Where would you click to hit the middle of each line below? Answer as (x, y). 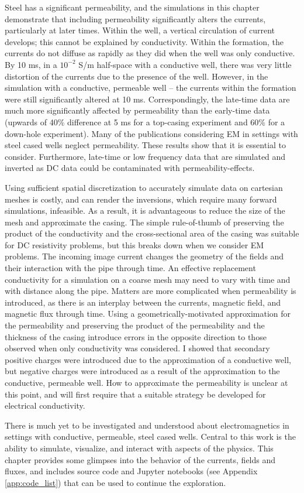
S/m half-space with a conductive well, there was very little (185, 64)
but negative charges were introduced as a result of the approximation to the (142, 371)
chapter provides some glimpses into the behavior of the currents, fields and (140, 459)
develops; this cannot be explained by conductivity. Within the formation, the (144, 41)
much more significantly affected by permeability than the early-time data (137, 110)
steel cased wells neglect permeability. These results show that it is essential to (146, 145)
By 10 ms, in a (31, 64)
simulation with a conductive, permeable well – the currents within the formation (151, 88)
